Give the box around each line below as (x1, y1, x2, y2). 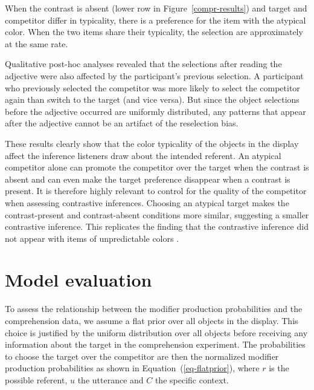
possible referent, (5, 373, 68, 386)
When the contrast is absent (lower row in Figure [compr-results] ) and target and (5, 2, 307, 14)
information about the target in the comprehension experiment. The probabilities (5, 338, 306, 351)
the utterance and (77, 373, 144, 386)
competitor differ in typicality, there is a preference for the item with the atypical (5, 13, 306, 26)
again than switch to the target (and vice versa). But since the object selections (5, 93, 300, 106)
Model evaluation (5, 267, 152, 292)
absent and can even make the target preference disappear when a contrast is (5, 172, 290, 185)
